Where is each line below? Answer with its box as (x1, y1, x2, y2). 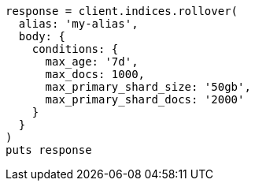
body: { (18, 30, 65, 43)
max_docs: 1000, (45, 68, 146, 80)
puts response (6, 144, 92, 156)
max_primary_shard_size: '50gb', (45, 80, 251, 93)
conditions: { (31, 43, 119, 55)
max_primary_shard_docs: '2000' (45, 93, 245, 106)
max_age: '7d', (45, 55, 139, 68)
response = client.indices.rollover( (6, 5, 238, 17)
